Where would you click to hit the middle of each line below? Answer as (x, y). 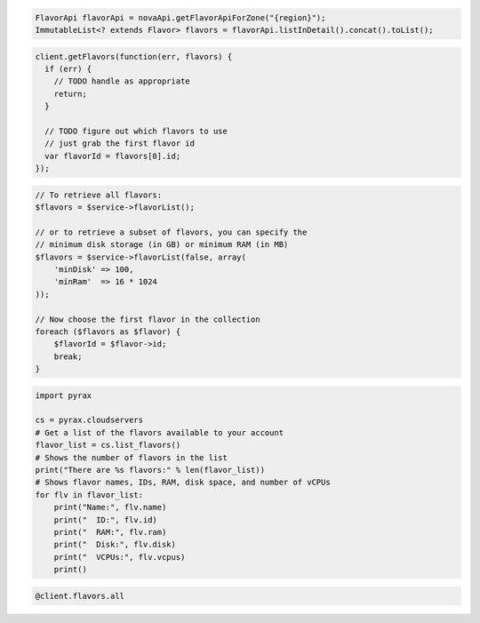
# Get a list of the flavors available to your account (160, 432)
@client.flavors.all (80, 596)
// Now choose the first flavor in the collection (148, 319)
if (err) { (68, 68)
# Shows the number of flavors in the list (132, 457)
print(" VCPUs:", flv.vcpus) (120, 557)
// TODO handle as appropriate (122, 81)
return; (71, 94)
